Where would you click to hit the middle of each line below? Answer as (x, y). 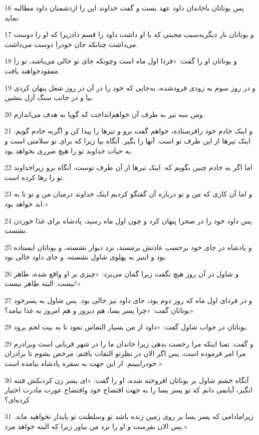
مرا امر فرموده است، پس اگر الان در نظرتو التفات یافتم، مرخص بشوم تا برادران (125, 353)
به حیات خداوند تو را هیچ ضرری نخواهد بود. (69, 150)
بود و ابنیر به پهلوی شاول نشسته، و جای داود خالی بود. (86, 257)
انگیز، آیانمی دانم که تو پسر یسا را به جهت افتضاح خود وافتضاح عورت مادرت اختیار (129, 390)
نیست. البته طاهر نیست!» (43, 283)
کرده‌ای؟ (17, 399)
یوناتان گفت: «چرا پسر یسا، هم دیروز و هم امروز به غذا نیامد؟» (99, 310)
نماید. (12, 17)
